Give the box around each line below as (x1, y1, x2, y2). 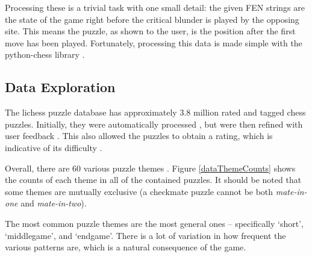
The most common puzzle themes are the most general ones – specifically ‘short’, (5, 217, 304, 229)
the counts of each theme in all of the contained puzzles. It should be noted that (5, 173, 302, 186)
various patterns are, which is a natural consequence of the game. (5, 241, 246, 253)
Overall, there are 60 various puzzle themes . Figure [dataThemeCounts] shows (5, 161, 296, 174)
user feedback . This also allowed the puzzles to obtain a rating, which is (5, 129, 273, 142)
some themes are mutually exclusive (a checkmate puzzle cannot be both (5, 185, 273, 197)
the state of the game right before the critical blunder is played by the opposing (5, 13, 299, 25)
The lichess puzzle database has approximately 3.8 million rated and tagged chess (5, 106, 306, 119)
